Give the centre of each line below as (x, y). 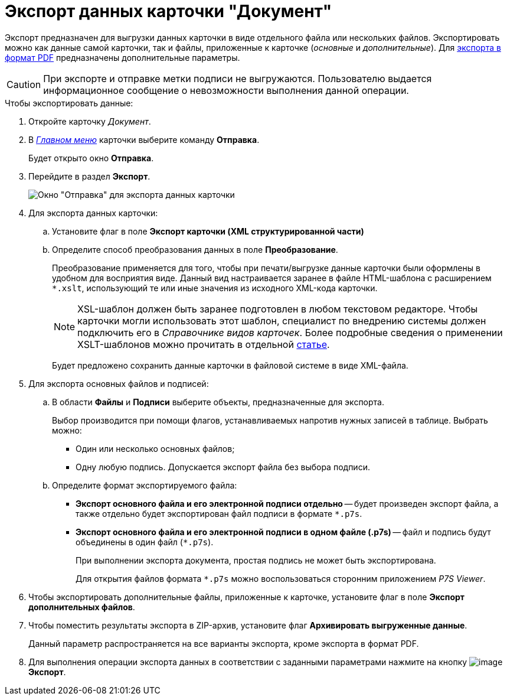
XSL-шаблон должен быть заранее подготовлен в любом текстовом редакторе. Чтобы (278, 309)
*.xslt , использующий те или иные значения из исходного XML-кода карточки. (215, 288)
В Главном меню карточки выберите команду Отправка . (144, 139)
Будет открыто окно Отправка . (91, 158)
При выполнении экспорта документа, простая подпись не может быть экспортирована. (256, 560)
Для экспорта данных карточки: (93, 213)
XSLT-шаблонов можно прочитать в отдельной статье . (204, 344)
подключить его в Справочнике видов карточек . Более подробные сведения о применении (290, 332)
